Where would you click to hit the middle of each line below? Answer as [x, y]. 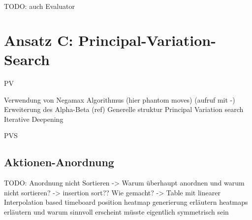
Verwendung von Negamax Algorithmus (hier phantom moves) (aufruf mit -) [120, 99]
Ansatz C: [39, 40]
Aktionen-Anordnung [59, 162]
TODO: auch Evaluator [39, 6]
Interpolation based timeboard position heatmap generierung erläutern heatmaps [126, 202]
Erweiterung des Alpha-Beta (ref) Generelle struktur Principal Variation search [124, 109]
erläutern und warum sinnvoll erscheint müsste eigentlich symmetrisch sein [116, 211]
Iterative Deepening [34, 119]
